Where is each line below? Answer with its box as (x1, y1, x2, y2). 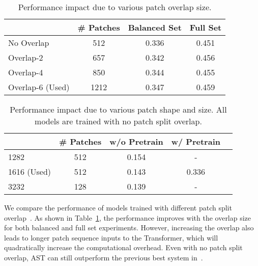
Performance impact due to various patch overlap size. (18, 1, 212, 13)
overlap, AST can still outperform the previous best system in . (4, 252, 203, 262)
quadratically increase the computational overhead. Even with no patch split (4, 242, 243, 253)
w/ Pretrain (171, 136, 220, 147)
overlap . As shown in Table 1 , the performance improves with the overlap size (4, 212, 251, 223)
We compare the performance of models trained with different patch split (4, 202, 232, 212)
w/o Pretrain (109, 136, 163, 147)
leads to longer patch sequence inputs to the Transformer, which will (4, 232, 218, 243)
